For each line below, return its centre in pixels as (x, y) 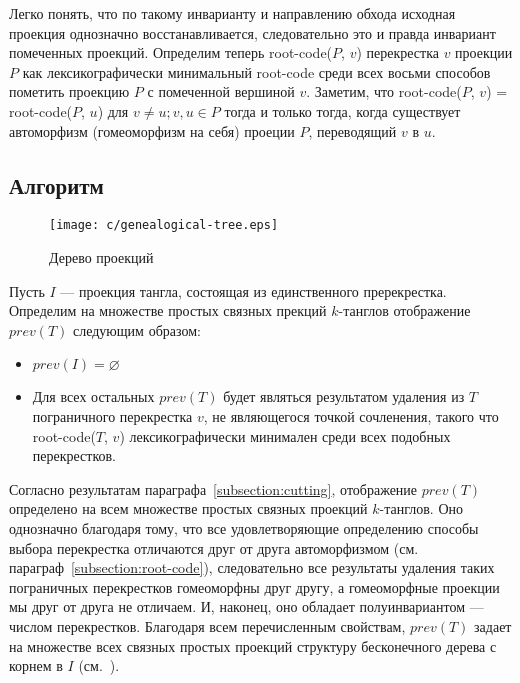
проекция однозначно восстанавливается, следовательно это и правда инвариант (252, 32)
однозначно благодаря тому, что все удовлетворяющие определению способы (244, 527)
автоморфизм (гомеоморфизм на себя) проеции (152, 130)
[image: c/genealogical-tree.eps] (164, 225)
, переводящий (352, 130)
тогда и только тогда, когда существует (342, 110)
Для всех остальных (93, 396)
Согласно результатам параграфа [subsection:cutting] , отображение (213, 488)
